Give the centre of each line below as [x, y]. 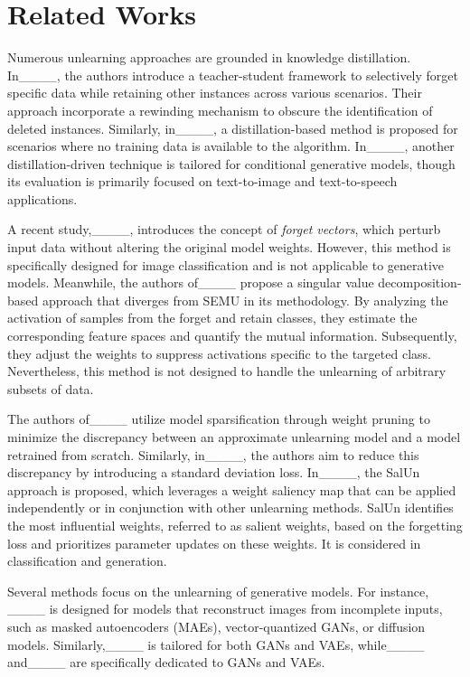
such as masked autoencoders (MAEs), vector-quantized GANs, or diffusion [216, 626]
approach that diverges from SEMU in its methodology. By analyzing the [245, 300]
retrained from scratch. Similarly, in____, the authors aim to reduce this [213, 454]
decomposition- [420, 282]
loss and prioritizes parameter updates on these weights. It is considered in [214, 543]
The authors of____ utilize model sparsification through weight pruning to [219, 419]
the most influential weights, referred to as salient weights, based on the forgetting [235, 525]
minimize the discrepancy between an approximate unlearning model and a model [234, 437]
